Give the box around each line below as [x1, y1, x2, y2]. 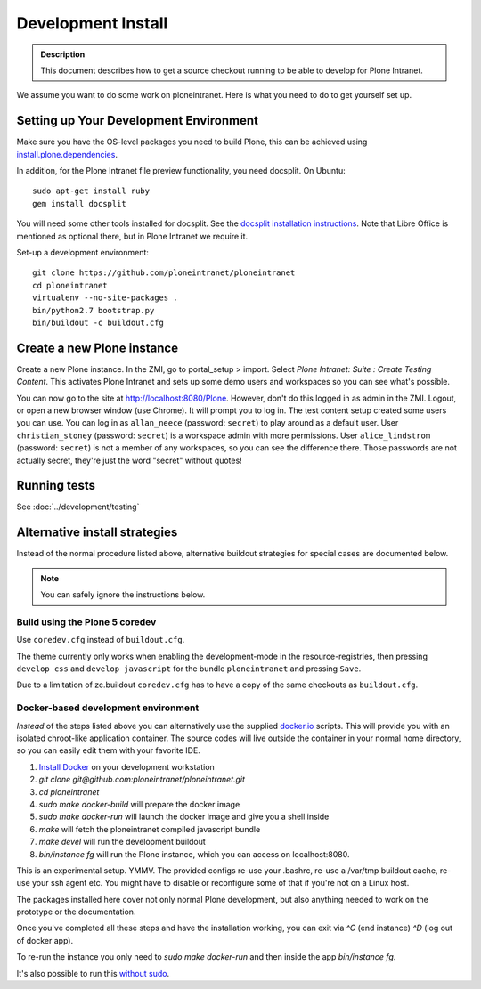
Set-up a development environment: [16, 247, 149, 257]
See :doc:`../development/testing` [16, 501, 140, 512]
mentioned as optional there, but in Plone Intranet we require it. [16, 231, 249, 241]
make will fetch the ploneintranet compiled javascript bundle [38, 823, 261, 834]
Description [40, 49, 86, 60]
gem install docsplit [32, 199, 126, 208]
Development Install [16, 13, 168, 33]
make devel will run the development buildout [38, 837, 207, 847]
